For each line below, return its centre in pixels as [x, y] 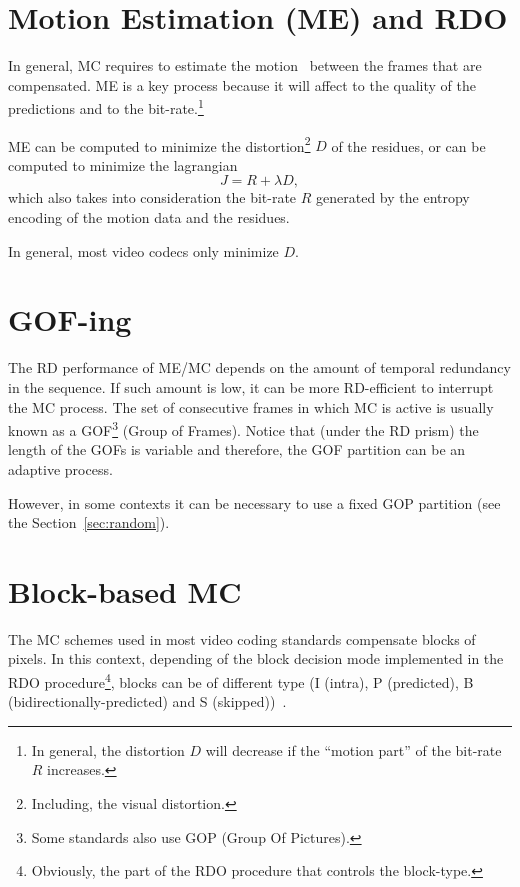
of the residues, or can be [408, 145]
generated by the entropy [393, 197]
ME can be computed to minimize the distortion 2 [159, 144]
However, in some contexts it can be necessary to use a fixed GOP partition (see [254, 502]
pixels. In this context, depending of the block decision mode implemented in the [256, 658]
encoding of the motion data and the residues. [149, 217]
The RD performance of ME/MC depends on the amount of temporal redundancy [259, 367]
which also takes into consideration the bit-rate [152, 197]
